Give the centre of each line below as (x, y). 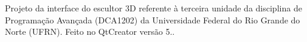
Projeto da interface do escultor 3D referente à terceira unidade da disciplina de (153, 8)
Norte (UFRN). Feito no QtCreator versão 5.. (90, 31)
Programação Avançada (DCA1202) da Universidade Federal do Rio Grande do (153, 19)
